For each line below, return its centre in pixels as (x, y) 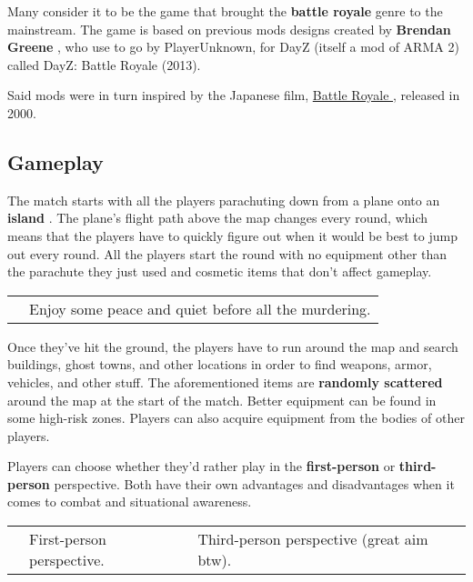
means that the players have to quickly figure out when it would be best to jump (232, 235)
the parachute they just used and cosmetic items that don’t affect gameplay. (220, 271)
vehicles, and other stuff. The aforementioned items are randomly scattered (225, 381)
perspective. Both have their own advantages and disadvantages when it (254, 483)
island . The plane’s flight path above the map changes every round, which (218, 218)
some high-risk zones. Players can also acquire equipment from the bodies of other (236, 418)
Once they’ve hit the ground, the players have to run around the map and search (233, 346)
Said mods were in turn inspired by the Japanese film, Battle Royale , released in (234, 95)
